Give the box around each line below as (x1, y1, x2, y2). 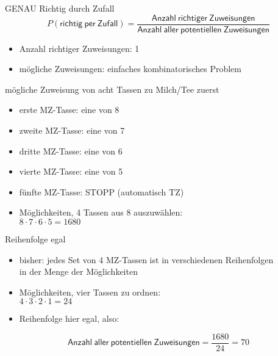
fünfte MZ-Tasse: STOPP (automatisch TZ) (19, 185, 184, 198)
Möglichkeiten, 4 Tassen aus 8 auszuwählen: (19, 206, 183, 219)
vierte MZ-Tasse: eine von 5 (19, 165, 123, 178)
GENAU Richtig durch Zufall (5, 2, 115, 14)
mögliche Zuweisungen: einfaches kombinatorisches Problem (19, 62, 241, 75)
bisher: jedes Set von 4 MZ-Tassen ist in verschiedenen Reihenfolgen (19, 253, 274, 266)
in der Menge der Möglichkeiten (19, 265, 138, 278)
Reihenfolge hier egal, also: (19, 312, 119, 325)
